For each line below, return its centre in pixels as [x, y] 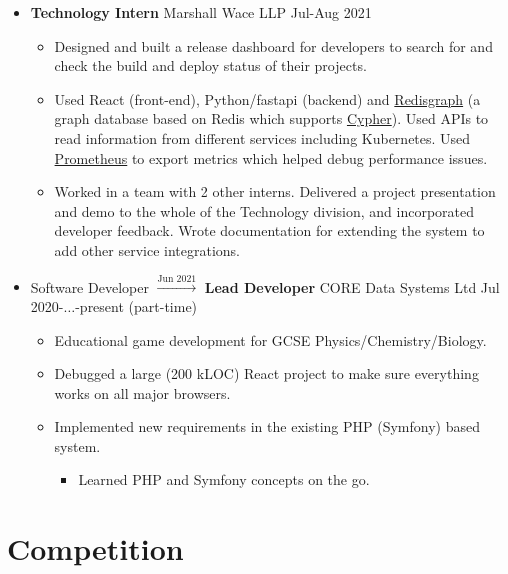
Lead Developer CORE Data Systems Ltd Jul [352, 286]
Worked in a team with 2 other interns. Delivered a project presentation [275, 191]
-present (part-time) [136, 305]
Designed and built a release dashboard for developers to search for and [273, 45]
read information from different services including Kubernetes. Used [262, 137]
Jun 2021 [177, 278]
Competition [95, 548]
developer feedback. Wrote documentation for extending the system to [269, 230]
